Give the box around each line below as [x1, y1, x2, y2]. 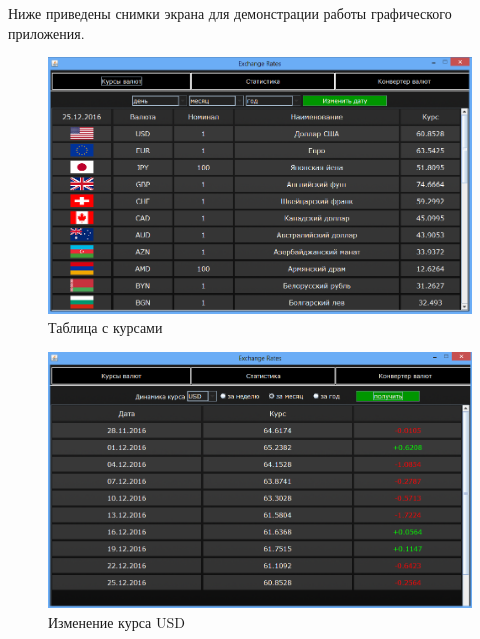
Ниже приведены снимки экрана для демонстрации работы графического [8, 3, 452, 23]
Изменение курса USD [48, 611, 185, 632]
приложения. [8, 22, 85, 43]
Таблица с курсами [48, 317, 163, 338]
